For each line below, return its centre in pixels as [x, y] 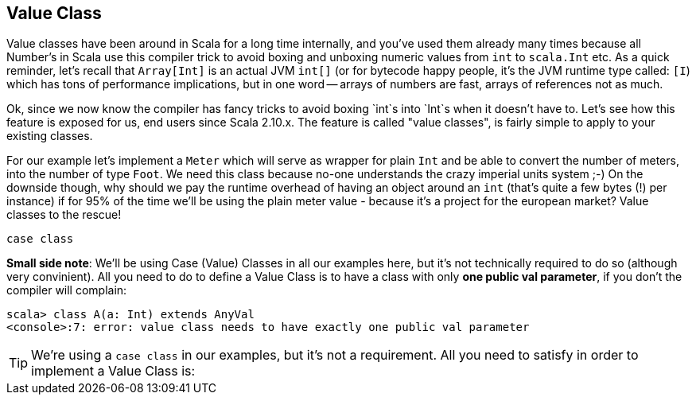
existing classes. [50, 136]
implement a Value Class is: [113, 371]
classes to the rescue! [64, 215]
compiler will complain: [67, 290]
